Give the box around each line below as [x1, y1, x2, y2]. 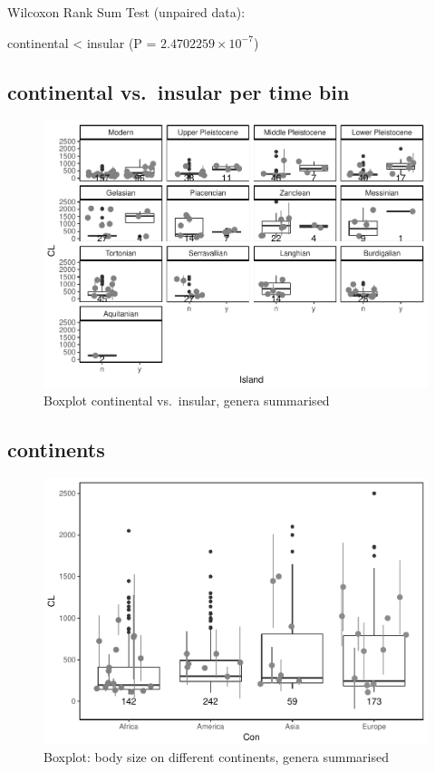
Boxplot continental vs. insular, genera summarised [43, 390, 330, 409]
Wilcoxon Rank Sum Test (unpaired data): [7, 3, 246, 21]
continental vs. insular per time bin [7, 77, 350, 105]
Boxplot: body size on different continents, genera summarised [43, 748, 389, 767]
